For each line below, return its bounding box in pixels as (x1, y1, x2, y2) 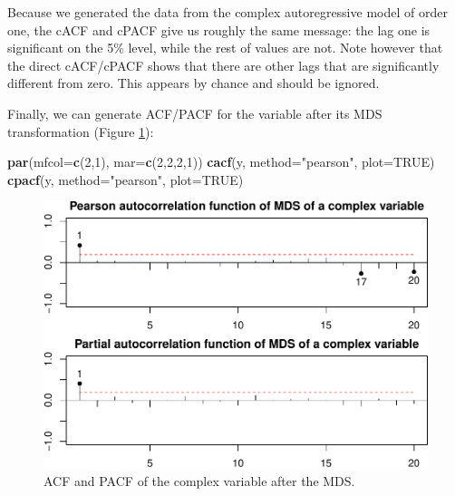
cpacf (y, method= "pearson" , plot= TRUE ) (7, 170, 244, 189)
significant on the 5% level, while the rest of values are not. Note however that (7, 38, 443, 57)
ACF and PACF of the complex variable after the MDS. (44, 471, 355, 490)
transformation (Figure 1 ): (7, 122, 154, 141)
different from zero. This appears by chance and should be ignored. (7, 73, 380, 92)
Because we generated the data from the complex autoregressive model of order (7, 3, 448, 21)
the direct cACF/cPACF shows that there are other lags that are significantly (7, 55, 440, 74)
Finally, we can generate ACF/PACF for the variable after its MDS (7, 103, 382, 122)
